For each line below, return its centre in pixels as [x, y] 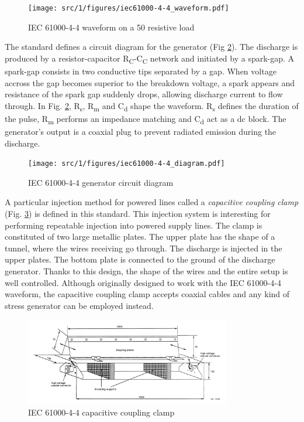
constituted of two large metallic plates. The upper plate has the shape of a [140, 236]
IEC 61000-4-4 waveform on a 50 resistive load [111, 27]
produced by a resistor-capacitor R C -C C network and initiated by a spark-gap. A [150, 59]
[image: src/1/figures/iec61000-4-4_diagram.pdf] [127, 164]
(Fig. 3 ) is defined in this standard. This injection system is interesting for [138, 214]
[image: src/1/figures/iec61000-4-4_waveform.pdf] [129, 8]
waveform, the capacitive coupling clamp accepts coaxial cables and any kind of [147, 294]
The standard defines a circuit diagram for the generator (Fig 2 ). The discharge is [151, 47]
